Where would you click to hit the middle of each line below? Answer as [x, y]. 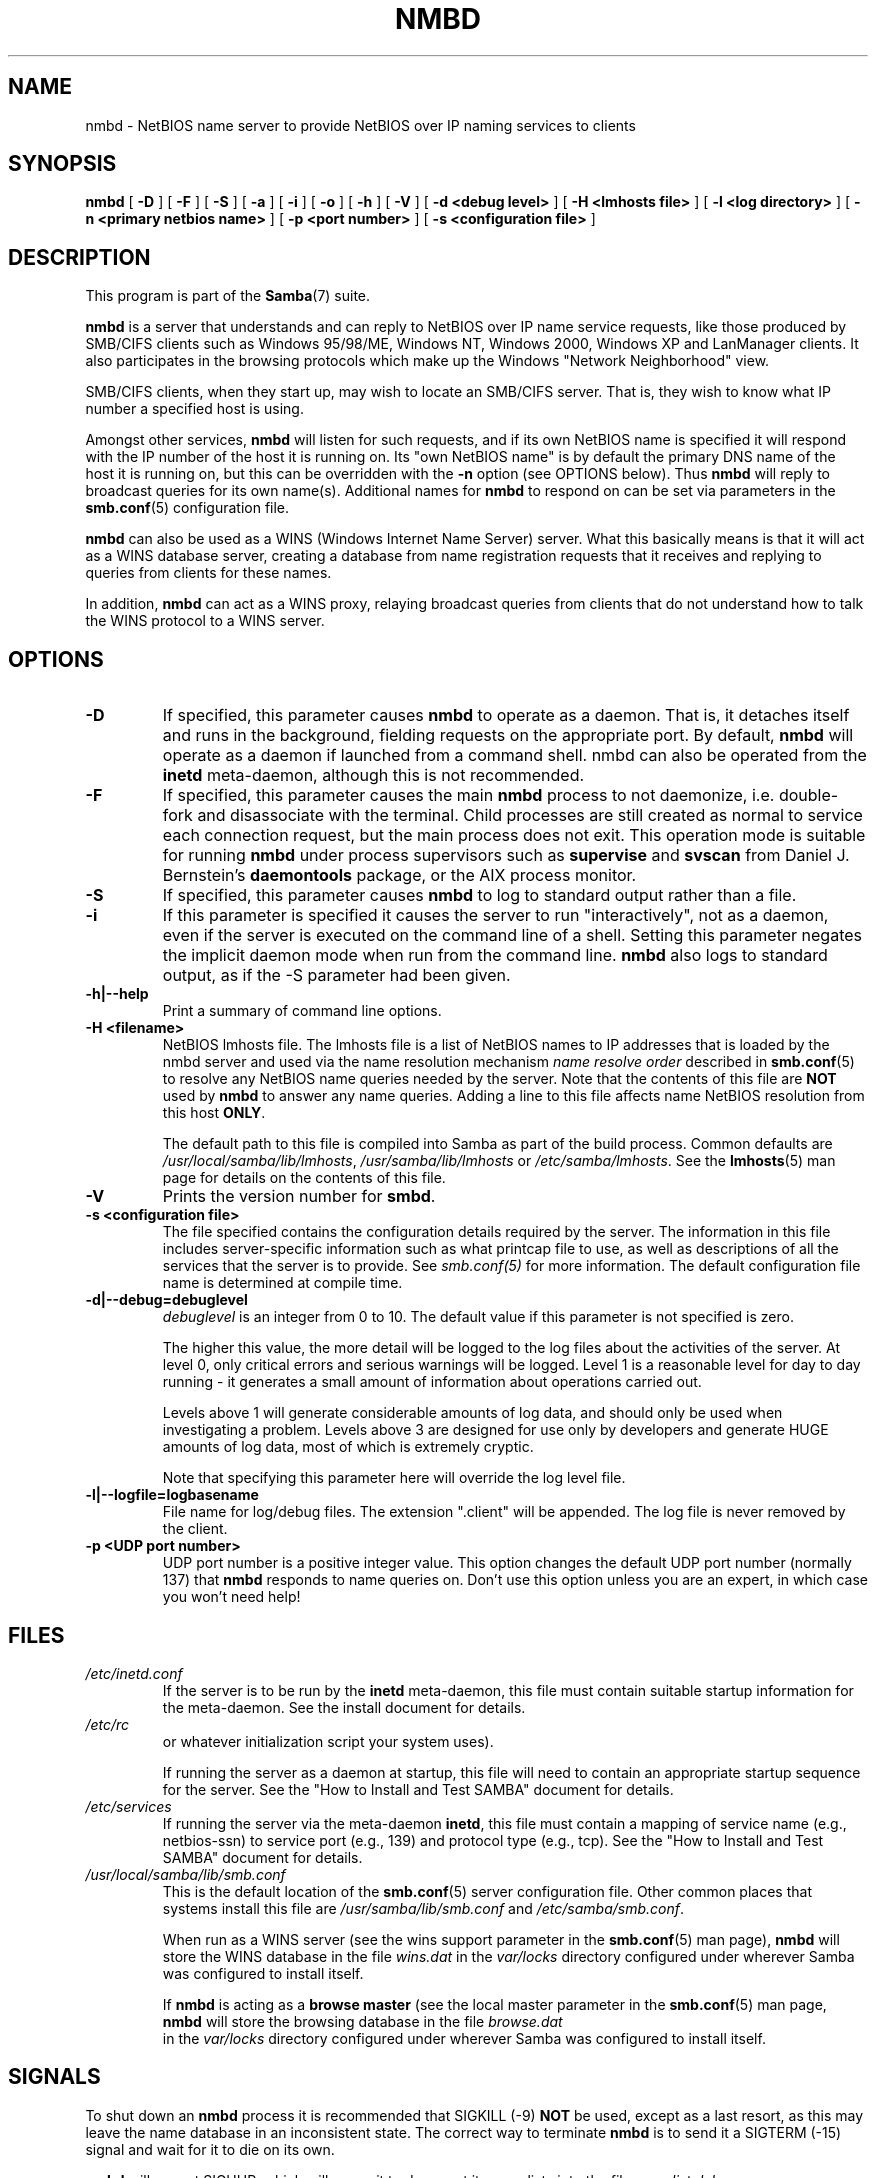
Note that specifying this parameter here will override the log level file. [394, 1478]
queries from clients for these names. [208, 573]
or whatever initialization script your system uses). [328, 1741]
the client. [195, 1529]
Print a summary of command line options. [302, 1011]
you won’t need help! [231, 1597]
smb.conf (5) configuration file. [187, 508]
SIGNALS [54, 2077]
